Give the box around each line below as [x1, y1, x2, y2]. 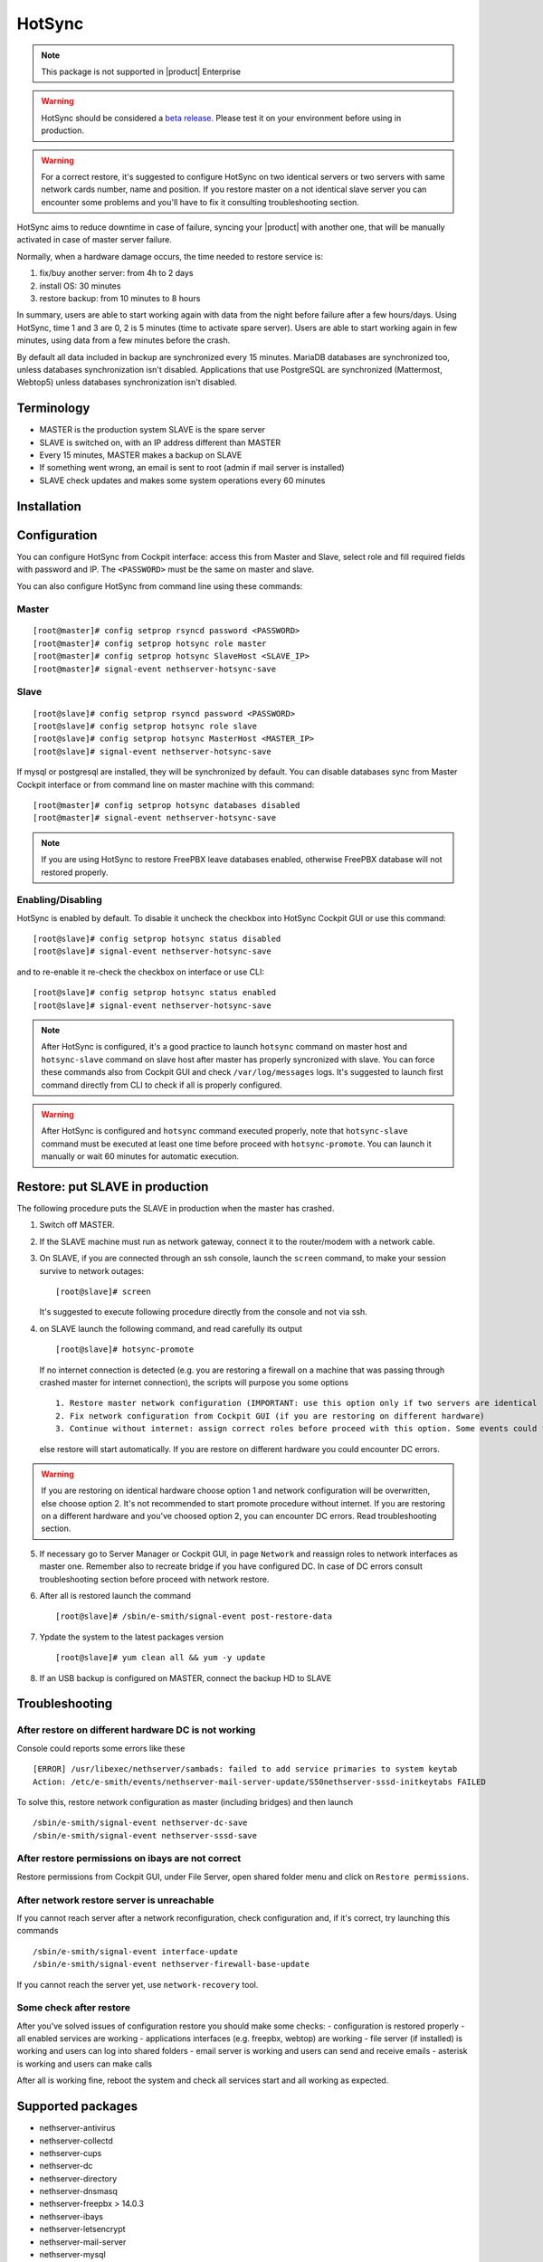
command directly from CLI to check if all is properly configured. [41, 1079, 282, 1090]
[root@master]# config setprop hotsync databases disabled [33, 800, 300, 810]
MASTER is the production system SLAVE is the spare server [39, 424, 266, 435]
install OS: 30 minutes [39, 280, 121, 291]
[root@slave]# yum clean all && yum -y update [55, 1652, 266, 1663]
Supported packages [16, 2099, 138, 2115]
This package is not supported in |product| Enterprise [41, 66, 242, 77]
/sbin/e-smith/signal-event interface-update [33, 1946, 239, 1956]
